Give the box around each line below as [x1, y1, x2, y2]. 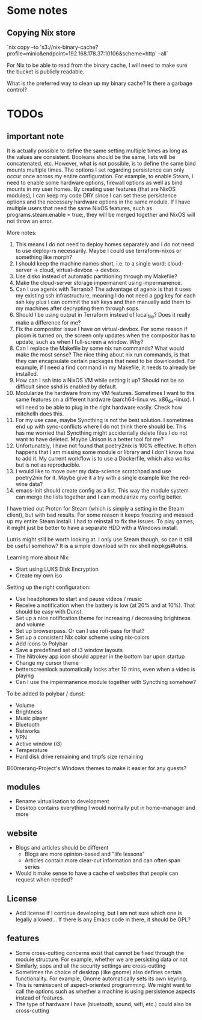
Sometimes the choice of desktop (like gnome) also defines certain [15, 968, 182, 975]
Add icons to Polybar [15, 639, 68, 647]
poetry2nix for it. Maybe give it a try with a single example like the [15, 474, 179, 481]
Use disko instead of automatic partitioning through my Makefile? [15, 273, 177, 280]
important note [7, 131, 64, 141]
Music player [15, 714, 48, 721]
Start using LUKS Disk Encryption [15, 565, 99, 573]
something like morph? [15, 253, 73, 261]
